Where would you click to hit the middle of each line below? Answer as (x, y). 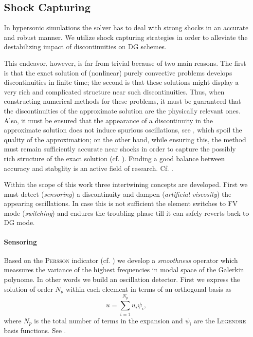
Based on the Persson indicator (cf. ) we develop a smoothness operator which (121, 260)
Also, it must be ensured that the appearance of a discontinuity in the (108, 120)
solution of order (28, 289)
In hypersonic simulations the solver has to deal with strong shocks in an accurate (126, 28)
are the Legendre (220, 320)
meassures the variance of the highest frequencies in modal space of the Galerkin (124, 270)
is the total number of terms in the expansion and (108, 320)
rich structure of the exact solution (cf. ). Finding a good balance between (114, 158)
